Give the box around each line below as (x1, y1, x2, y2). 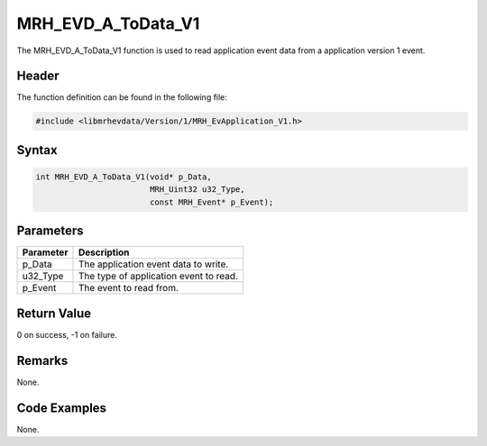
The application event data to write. (78, 258, 229, 270)
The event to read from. (78, 282, 179, 295)
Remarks (16, 352, 69, 369)
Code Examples (16, 400, 107, 415)
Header (16, 68, 60, 84)
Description (78, 246, 130, 259)
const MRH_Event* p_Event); (149, 196, 274, 207)
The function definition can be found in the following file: (16, 92, 227, 103)
